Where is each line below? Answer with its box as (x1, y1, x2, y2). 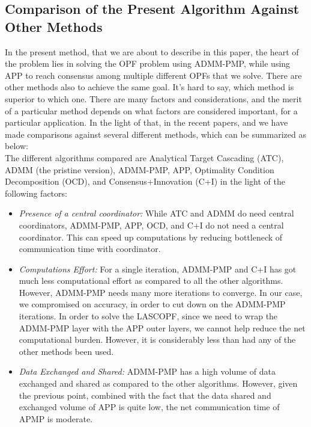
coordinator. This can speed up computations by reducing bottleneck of (19, 230, 283, 243)
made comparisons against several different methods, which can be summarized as (5, 127, 306, 140)
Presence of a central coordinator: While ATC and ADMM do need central (19, 207, 294, 220)
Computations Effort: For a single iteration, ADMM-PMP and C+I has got (19, 262, 297, 275)
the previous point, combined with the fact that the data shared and (19, 389, 271, 401)
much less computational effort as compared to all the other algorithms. (19, 274, 283, 287)
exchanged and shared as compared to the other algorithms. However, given (19, 377, 298, 390)
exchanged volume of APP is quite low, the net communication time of (19, 401, 280, 413)
